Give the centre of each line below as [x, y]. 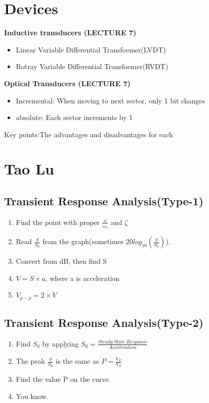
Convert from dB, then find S [61, 261]
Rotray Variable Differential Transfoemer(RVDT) [92, 66]
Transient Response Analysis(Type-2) [104, 323]
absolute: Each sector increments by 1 [74, 117]
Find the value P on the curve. [63, 379]
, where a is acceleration [83, 278]
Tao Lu [29, 169]
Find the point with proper [58, 222]
